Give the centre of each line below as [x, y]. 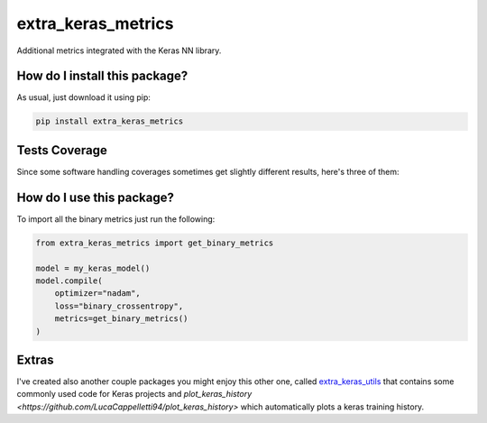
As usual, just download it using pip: [83, 97]
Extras [35, 359]
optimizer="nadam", [98, 294]
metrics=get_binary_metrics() [121, 319]
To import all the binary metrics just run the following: [116, 219]
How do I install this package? [102, 76]
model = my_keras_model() [93, 268]
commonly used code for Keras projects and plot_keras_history [134, 394]
